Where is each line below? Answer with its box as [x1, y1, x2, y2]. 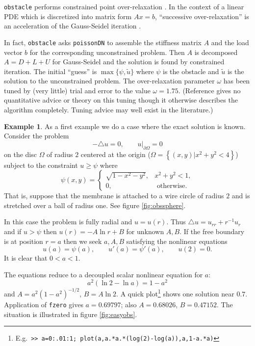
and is [231, 190, 250, 201]
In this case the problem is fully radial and [4, 216, 132, 227]
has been [223, 76, 250, 86]
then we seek [63, 236, 102, 246]
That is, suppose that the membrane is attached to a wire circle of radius [4, 190, 224, 201]
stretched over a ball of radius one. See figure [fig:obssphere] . [4, 200, 186, 210]
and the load [211, 37, 249, 47]
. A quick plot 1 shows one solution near [116, 287, 234, 299]
